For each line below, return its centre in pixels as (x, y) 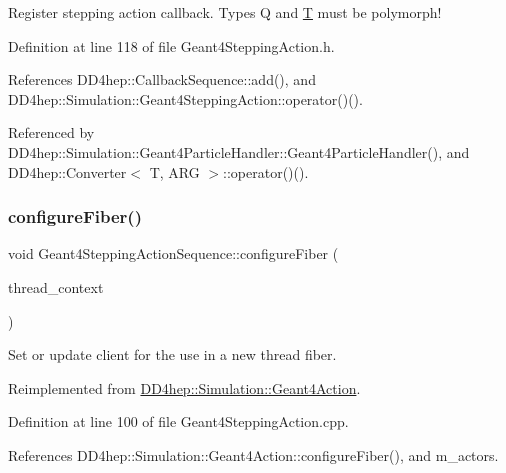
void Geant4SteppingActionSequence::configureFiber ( (173, 253)
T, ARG (174, 171)
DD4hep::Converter (67, 171)
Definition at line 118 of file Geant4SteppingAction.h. (171, 45)
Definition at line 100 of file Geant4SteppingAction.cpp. (178, 421)
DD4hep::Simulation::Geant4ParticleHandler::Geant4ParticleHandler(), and (239, 151)
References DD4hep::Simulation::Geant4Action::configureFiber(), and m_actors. (253, 454)
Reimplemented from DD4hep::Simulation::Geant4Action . (184, 387)
